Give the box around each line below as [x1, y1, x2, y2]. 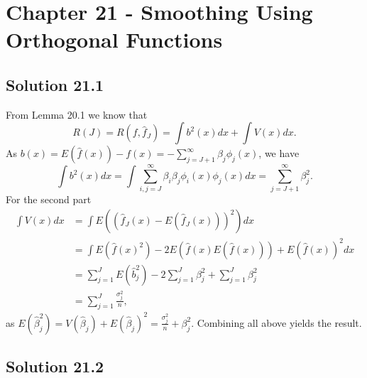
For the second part [6, 192, 92, 207]
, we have [258, 146, 300, 161]
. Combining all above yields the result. [191, 315, 362, 330]
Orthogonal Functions [6, 25, 223, 54]
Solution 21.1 [6, 73, 104, 95]
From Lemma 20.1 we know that [6, 107, 148, 121]
